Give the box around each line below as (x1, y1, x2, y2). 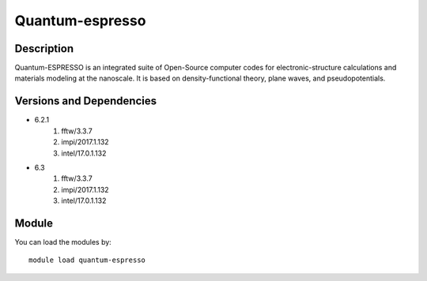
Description (14, 42, 74, 55)
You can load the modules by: (14, 238, 112, 246)
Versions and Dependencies (14, 95, 157, 108)
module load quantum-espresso (28, 256, 146, 264)
